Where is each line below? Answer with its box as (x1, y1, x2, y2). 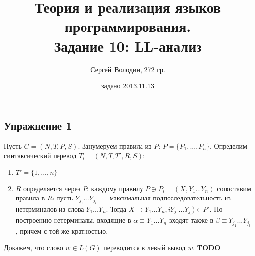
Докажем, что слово (4, 242, 63, 253)
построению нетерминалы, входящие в (15, 215, 131, 225)
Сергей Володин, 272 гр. (90, 64, 165, 74)
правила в (15, 193, 45, 203)
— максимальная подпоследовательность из (100, 193, 231, 203)
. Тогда (106, 203, 127, 214)
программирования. (64, 16, 191, 36)
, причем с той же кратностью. (15, 226, 108, 236)
